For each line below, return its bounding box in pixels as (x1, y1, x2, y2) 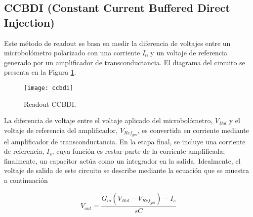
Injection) (4, 14, 55, 30)
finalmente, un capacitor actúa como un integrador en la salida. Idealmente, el (4, 155, 241, 166)
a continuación (4, 175, 48, 185)
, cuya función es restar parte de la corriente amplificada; (52, 146, 225, 156)
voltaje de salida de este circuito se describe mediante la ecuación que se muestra (4, 165, 249, 175)
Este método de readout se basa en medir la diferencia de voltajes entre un (4, 38, 231, 48)
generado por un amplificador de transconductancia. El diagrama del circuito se (4, 57, 245, 67)
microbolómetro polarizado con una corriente (4, 47, 140, 58)
